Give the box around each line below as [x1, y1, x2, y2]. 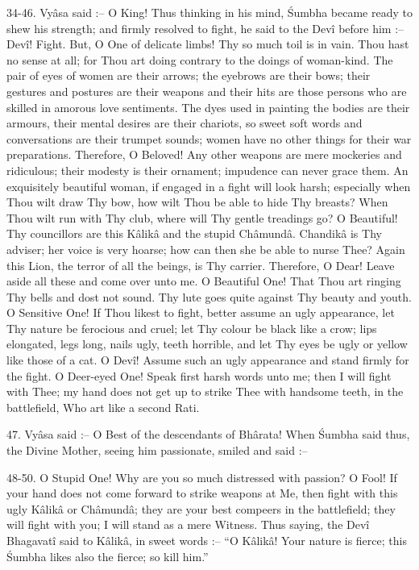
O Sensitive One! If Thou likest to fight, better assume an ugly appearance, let [6, 304, 395, 321]
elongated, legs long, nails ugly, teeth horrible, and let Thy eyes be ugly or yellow [6, 335, 408, 352]
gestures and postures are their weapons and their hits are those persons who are [6, 82, 407, 99]
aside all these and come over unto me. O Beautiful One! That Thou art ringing [6, 273, 401, 289]
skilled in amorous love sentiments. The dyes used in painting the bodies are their [6, 98, 410, 115]
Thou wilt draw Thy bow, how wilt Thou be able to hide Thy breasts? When [6, 193, 388, 210]
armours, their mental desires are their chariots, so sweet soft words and [6, 114, 363, 131]
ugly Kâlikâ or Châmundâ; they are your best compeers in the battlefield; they [6, 500, 396, 517]
